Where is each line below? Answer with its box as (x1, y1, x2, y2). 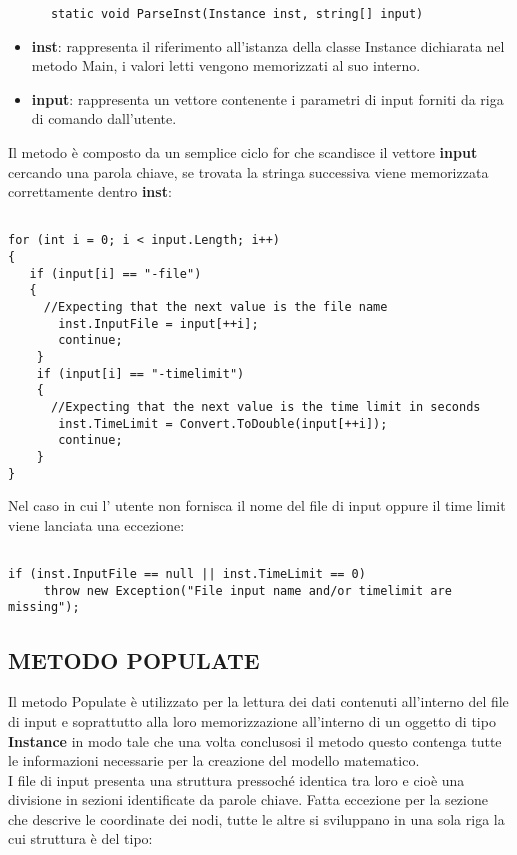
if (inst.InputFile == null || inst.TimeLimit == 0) (8, 567, 366, 582)
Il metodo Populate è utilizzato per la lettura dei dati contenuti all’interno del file (8, 691, 509, 712)
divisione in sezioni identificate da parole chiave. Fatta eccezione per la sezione (8, 789, 488, 810)
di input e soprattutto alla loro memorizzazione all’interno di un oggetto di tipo (8, 710, 496, 731)
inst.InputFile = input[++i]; (58, 316, 259, 331)
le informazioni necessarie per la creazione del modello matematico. (8, 750, 420, 771)
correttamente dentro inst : (8, 181, 172, 202)
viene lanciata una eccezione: (8, 514, 185, 535)
